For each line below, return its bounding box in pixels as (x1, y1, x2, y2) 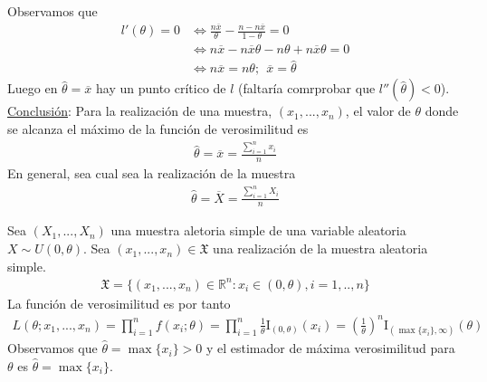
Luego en (7, 79, 58, 98)
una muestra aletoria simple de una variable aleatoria (110, 221, 406, 240)
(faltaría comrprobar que (238, 79, 376, 98)
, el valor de (345, 101, 411, 120)
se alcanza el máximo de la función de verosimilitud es (7, 119, 309, 138)
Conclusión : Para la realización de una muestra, (7, 101, 272, 120)
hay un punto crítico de (95, 79, 226, 98)
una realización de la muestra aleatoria (213, 239, 428, 258)
